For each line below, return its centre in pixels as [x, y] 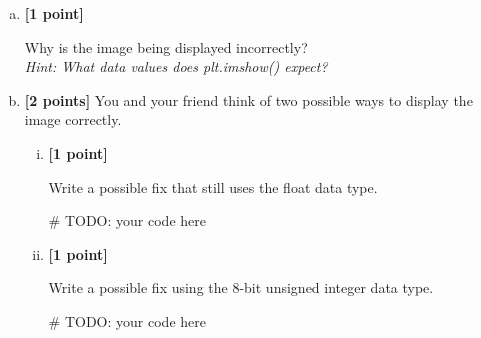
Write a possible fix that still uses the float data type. [213, 186]
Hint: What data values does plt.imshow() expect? [176, 66]
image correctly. [73, 119]
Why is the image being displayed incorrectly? [166, 46]
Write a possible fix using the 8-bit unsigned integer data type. [241, 287]
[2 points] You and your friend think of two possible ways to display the [248, 99]
